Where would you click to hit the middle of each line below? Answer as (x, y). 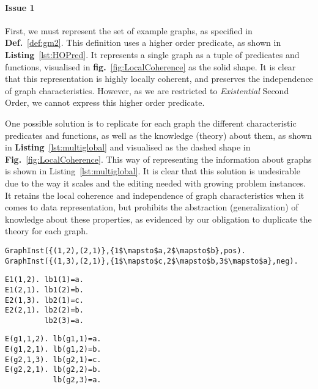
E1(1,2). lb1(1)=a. (44, 280)
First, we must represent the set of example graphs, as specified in (129, 30)
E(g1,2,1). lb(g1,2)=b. (53, 350)
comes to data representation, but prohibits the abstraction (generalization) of (152, 207)
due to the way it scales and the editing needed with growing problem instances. (155, 183)
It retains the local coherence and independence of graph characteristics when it (155, 195)
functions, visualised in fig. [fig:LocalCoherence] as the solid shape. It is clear (150, 66)
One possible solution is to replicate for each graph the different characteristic (151, 123)
